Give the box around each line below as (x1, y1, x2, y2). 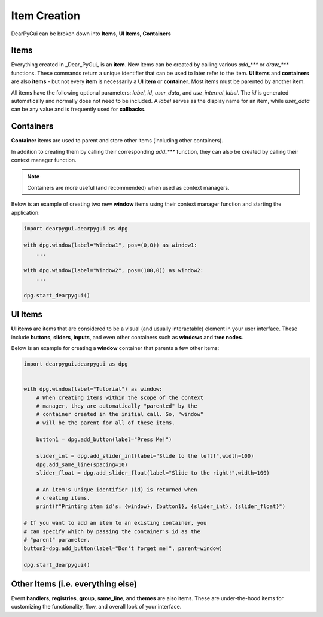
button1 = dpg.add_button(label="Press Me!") (36, 436, 172, 443)
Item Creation (11, 9, 81, 22)
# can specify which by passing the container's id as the (23, 528, 200, 535)
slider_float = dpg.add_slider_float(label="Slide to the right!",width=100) (36, 470, 270, 476)
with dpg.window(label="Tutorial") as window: (23, 386, 163, 393)
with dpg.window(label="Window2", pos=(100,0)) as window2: (23, 267, 204, 273)
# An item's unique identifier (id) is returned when (36, 486, 197, 493)
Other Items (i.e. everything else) (11, 579, 138, 589)
